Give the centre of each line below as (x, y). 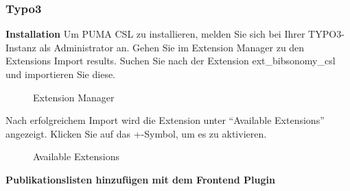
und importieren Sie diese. (61, 74)
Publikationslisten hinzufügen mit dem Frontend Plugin (140, 179)
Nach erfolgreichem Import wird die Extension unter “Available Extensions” (165, 120)
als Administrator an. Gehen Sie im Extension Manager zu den (172, 47)
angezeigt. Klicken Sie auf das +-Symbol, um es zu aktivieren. (136, 133)
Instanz (21, 47)
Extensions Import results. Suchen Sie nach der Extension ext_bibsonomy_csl (171, 61)
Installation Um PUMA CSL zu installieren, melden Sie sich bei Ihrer (155, 34)
